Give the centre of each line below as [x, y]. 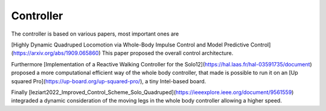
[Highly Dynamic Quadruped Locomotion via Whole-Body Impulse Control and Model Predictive [130, 45]
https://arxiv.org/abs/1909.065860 [56, 53]
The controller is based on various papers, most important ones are [95, 34]
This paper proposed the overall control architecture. [168, 53]
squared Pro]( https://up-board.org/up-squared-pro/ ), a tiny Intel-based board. [109, 81]
